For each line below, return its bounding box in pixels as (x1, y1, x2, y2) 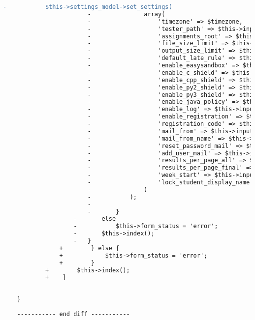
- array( (87, 10, 165, 18)
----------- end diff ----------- (17, 310, 130, 318)
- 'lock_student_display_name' (87, 179, 254, 186)
